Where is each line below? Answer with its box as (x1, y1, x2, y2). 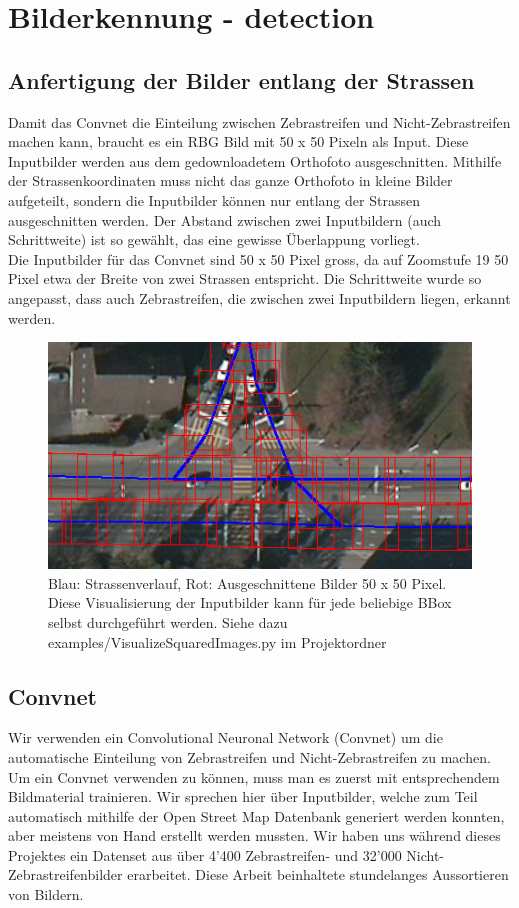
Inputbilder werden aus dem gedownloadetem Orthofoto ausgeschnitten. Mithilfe (8, 150, 502, 171)
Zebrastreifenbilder (8, 864, 123, 885)
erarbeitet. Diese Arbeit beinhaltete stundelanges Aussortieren (127, 864, 509, 885)
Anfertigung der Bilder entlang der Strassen (8, 64, 475, 95)
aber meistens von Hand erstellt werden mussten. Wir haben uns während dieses (8, 825, 501, 846)
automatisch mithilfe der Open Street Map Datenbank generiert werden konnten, (8, 805, 505, 826)
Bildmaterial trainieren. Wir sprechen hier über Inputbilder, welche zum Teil (8, 786, 478, 807)
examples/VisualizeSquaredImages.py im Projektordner (48, 631, 387, 652)
